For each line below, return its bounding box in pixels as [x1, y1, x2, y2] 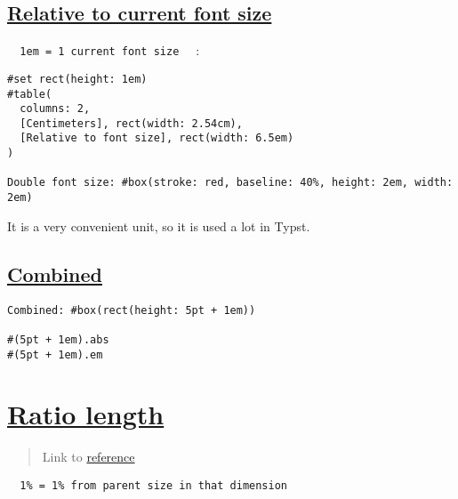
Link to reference [42, 447, 135, 466]
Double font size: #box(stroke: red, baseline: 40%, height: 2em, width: [7, 176, 454, 189]
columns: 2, [20, 102, 91, 116]
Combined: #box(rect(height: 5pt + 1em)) [7, 303, 256, 317]
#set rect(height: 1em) [7, 72, 148, 85]
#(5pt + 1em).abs [7, 333, 109, 346]
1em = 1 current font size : [20, 41, 200, 60]
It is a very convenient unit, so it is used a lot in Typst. [7, 216, 310, 235]
